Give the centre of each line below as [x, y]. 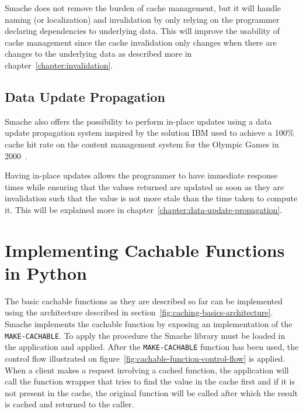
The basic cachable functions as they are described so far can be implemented [144, 301]
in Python [46, 272]
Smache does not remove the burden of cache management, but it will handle [143, 8]
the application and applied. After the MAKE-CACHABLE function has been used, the [152, 347]
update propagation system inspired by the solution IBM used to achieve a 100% [149, 133]
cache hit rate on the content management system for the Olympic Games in [142, 144]
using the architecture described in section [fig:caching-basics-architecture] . [139, 312]
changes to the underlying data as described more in [98, 54]
